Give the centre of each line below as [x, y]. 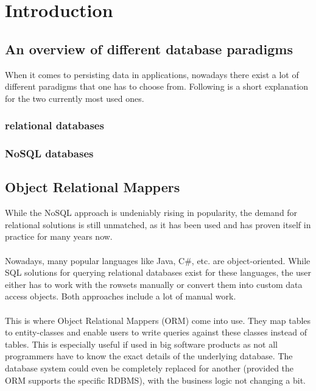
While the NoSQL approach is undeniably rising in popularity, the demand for [151, 213]
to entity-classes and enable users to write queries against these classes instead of [156, 332]
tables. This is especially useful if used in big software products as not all [141, 344]
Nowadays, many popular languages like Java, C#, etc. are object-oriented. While [158, 260]
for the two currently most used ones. [75, 98]
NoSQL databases [49, 153]
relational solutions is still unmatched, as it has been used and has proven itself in [158, 224]
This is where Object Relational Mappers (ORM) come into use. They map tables [158, 320]
